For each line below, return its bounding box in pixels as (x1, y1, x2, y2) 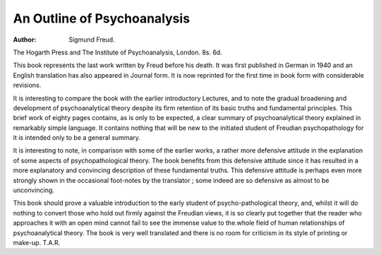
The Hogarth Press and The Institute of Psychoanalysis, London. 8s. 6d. (13, 48, 222, 57)
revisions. (13, 81, 42, 90)
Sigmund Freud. (68, 35, 116, 44)
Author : (13, 35, 37, 44)
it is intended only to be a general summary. (13, 134, 141, 142)
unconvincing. (13, 186, 54, 194)
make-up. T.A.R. (13, 238, 61, 247)
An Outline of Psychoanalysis (13, 11, 190, 26)
